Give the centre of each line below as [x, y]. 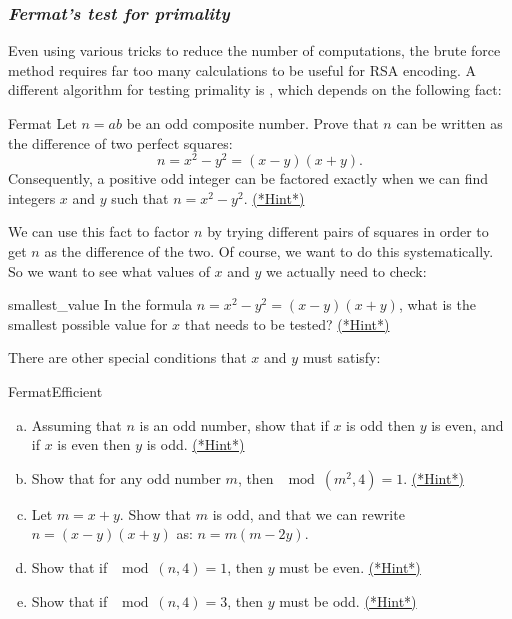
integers [32, 197]
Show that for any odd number [126, 477]
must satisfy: [341, 357]
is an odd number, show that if [234, 424]
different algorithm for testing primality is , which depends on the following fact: [255, 89]
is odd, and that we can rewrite [308, 513]
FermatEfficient [55, 391]
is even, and [467, 424]
